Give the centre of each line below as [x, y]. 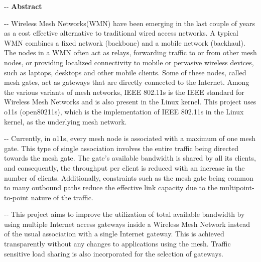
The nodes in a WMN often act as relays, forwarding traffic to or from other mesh [130, 52]
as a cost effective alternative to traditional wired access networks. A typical [121, 33]
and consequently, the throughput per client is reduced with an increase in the [124, 167]
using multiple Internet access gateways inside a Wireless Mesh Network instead [127, 224]
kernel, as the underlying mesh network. [66, 121]
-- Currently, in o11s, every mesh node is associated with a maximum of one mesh [130, 138]
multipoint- [237, 187]
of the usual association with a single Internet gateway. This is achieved [114, 234]
